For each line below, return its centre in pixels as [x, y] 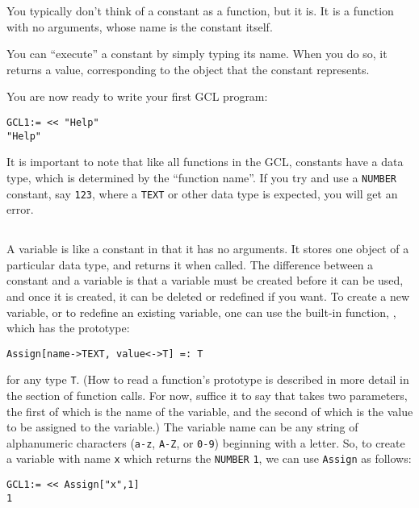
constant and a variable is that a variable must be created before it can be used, [205, 280]
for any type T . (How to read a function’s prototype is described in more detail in [208, 379]
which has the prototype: [68, 328]
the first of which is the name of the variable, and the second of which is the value [210, 411]
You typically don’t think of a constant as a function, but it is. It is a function [200, 10]
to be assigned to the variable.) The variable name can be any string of [182, 427]
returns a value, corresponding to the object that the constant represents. [188, 69]
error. [20, 209]
